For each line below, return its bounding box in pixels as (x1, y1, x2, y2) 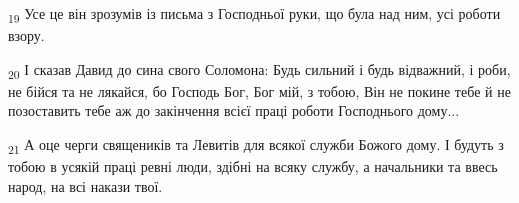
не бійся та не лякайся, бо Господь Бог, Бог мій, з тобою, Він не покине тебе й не (8, 80, 511, 101)
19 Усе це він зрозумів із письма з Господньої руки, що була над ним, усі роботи (8, 3, 501, 26)
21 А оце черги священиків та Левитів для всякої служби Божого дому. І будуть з (8, 134, 504, 157)
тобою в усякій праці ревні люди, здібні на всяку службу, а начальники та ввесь (8, 156, 498, 177)
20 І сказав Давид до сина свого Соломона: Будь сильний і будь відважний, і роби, (8, 58, 511, 82)
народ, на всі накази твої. (8, 175, 163, 196)
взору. (8, 25, 45, 46)
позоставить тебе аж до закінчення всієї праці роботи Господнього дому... (8, 100, 460, 121)
